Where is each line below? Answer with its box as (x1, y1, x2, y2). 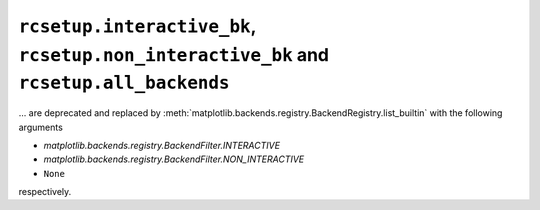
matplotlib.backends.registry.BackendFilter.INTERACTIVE (43, 139, 280, 151)
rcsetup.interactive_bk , (18, 15, 257, 37)
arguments (18, 121, 64, 133)
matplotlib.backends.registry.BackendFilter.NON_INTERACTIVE (43, 153, 305, 165)
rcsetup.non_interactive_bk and (18, 43, 330, 66)
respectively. (18, 186, 72, 198)
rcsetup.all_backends (18, 72, 230, 94)
